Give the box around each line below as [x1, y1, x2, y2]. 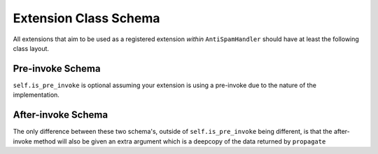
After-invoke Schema [13, 109, 108, 121]
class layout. [13, 44, 49, 52]
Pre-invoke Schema [13, 63, 101, 75]
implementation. [13, 91, 59, 99]
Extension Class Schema [13, 10, 160, 26]
